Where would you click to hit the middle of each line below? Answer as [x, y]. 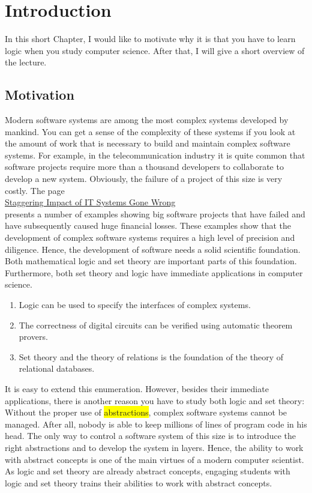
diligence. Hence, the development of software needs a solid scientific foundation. [153, 249]
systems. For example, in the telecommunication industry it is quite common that [155, 155]
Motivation [40, 95]
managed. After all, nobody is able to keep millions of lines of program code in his [156, 424]
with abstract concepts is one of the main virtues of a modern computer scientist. [154, 459]
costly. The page [35, 190]
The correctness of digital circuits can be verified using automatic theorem [156, 325]
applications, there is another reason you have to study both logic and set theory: [155, 400]
